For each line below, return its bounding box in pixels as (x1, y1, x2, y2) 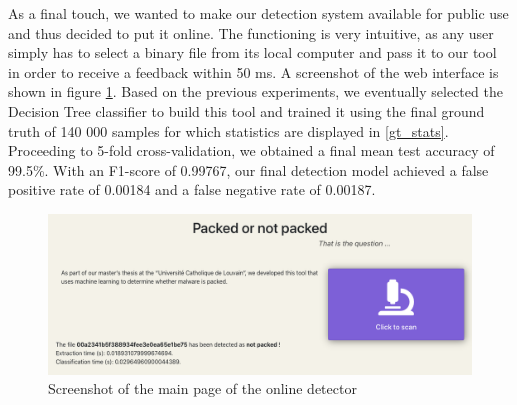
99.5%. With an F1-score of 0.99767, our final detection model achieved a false (8, 159, 489, 180)
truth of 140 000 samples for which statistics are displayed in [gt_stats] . (8, 120, 449, 141)
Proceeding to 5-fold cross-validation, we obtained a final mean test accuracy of (8, 140, 495, 161)
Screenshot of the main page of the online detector (48, 378, 357, 399)
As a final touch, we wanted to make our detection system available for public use (8, 3, 509, 23)
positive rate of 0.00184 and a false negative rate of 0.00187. (8, 179, 376, 200)
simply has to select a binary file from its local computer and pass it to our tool (8, 42, 497, 63)
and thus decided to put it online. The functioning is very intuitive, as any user (8, 22, 494, 43)
